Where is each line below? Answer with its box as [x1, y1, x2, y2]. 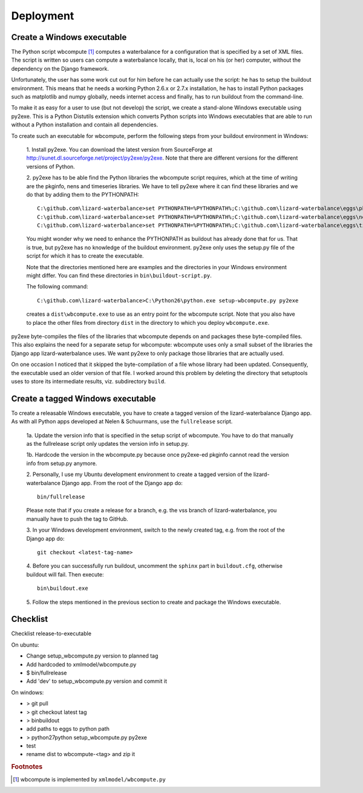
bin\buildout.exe [37, 585, 88, 592]
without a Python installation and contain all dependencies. [11, 121, 159, 128]
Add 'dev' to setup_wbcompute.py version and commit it [26, 677, 168, 685]
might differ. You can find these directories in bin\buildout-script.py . [26, 272, 212, 279]
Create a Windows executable [11, 32, 127, 42]
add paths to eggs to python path [26, 725, 110, 733]
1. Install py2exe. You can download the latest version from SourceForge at [26, 146, 213, 153]
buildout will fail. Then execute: [26, 570, 104, 578]
